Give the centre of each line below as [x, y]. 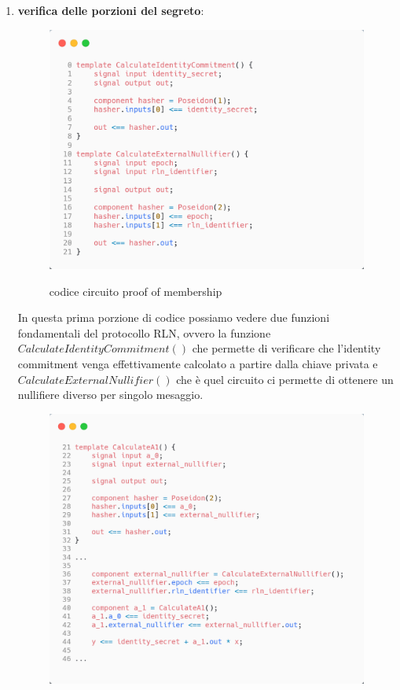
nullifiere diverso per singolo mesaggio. [110, 395]
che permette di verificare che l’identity [286, 348]
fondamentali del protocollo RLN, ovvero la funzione [144, 332]
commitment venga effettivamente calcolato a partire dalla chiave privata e [198, 363]
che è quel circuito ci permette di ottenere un [285, 379]
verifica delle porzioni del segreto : [111, 10]
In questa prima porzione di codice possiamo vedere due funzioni [174, 317]
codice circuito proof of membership [136, 291]
